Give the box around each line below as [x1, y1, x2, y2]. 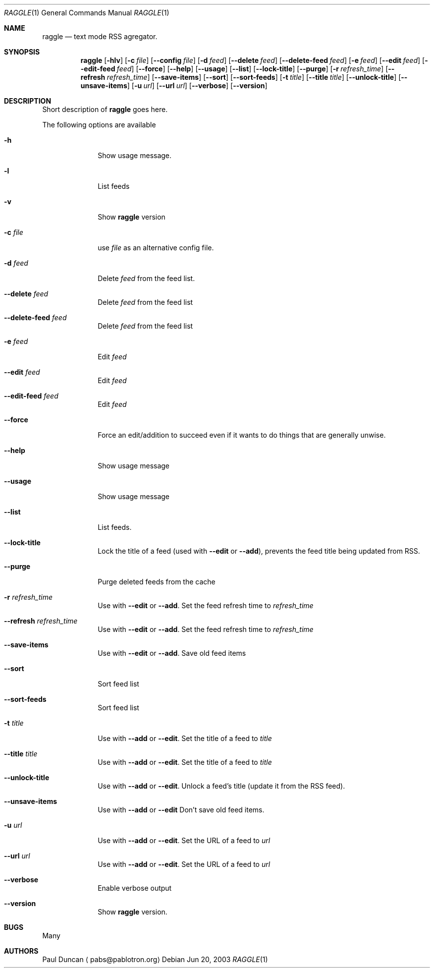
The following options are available [42, 120, 156, 129]
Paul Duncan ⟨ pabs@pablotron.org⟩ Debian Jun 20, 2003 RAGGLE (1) [42, 955, 268, 964]
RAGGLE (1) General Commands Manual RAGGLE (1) [4, 8, 169, 17]
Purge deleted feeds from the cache [98, 577, 216, 586]
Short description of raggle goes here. [42, 105, 168, 114]
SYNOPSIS [4, 48, 40, 56]
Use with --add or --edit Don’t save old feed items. [98, 805, 265, 814]
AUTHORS [4, 947, 39, 955]
